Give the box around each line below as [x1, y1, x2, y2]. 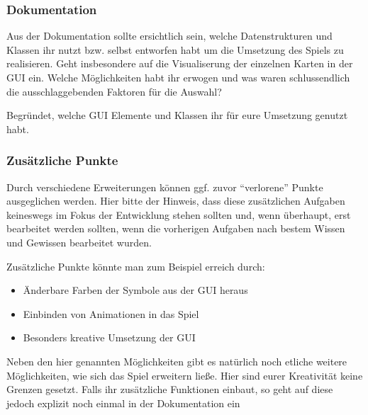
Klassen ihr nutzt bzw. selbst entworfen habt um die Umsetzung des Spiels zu [6, 42, 344, 57]
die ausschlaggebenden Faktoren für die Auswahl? [6, 84, 222, 98]
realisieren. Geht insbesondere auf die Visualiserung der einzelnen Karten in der [6, 56, 353, 71]
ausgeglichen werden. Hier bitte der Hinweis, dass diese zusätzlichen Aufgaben [6, 193, 345, 208]
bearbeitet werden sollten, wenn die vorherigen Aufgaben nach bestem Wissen [6, 221, 345, 236]
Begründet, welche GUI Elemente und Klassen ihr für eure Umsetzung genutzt [6, 108, 348, 123]
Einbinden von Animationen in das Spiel [23, 306, 199, 321]
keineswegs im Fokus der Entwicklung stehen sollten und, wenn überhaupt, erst [6, 207, 351, 222]
